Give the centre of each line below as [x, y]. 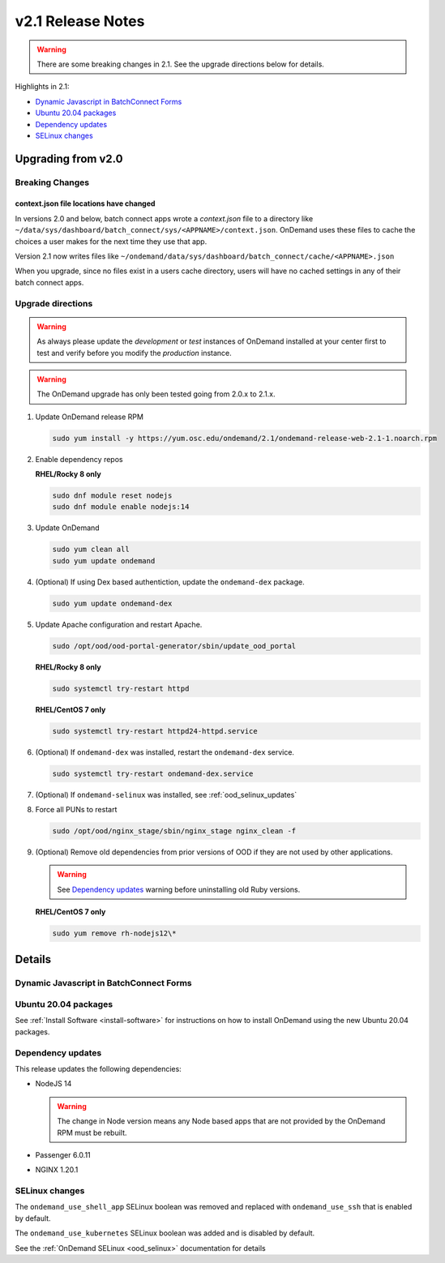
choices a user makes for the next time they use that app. [111, 241]
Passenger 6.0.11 [63, 1154]
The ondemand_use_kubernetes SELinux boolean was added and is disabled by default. [165, 1233]
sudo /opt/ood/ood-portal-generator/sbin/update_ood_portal [174, 646]
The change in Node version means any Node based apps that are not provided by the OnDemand [221, 1121]
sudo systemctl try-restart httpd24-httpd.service [155, 731]
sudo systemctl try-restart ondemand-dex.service [153, 773]
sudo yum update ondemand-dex [112, 603]
